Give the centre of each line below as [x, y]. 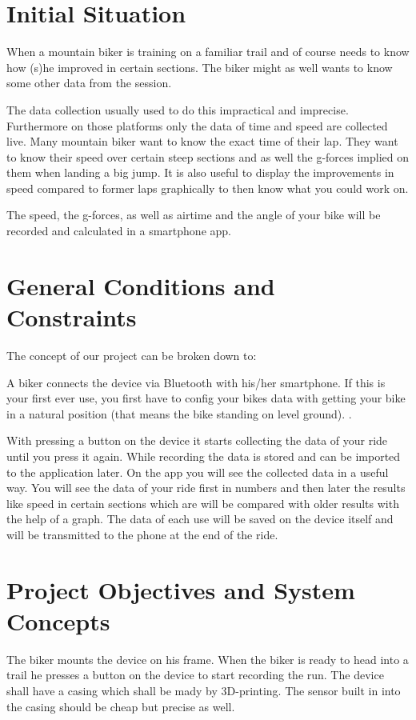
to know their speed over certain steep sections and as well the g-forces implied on [208, 156]
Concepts [58, 620]
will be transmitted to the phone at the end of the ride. [142, 534]
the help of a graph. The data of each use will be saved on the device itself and [200, 519]
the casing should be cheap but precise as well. [121, 706]
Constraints [72, 317]
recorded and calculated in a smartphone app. [119, 231]
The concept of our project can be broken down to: [132, 355]
